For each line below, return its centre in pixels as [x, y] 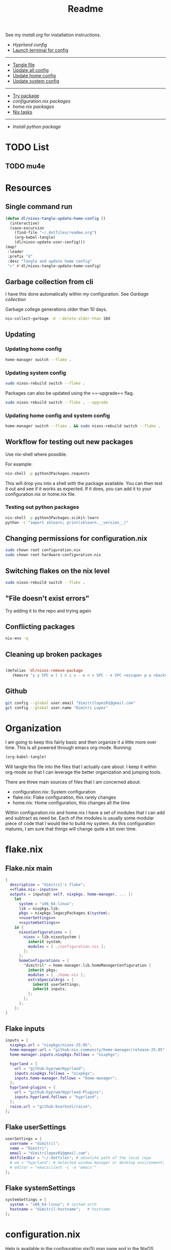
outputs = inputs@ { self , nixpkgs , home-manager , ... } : [72, 894]
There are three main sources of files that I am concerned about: [73, 782]
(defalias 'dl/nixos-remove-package [44, 671]
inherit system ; [45, 941]
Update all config [31, 70]
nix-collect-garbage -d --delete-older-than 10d [58, 319]
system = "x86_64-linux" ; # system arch [53, 1205]
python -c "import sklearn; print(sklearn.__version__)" [67, 522]
